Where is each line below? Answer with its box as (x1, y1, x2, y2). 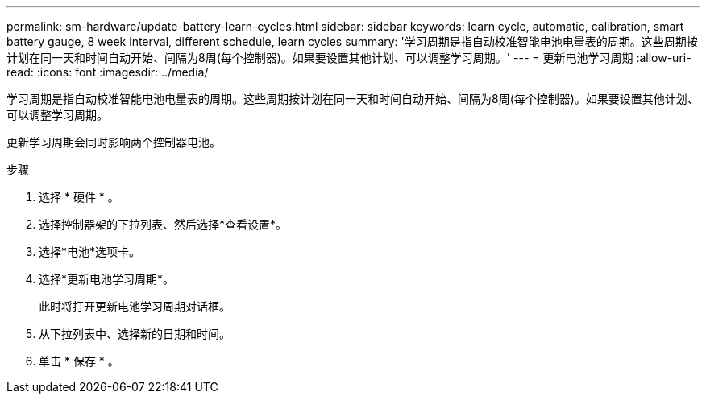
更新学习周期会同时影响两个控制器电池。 (6, 135, 221, 149)
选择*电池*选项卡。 (39, 245, 141, 258)
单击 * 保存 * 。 (39, 354, 119, 368)
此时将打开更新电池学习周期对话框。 (39, 299, 230, 313)
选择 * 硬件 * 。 (39, 190, 119, 204)
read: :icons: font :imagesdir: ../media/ (6, 65, 209, 79)
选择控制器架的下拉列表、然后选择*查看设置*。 (39, 217, 288, 231)
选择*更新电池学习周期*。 (39, 272, 175, 286)
